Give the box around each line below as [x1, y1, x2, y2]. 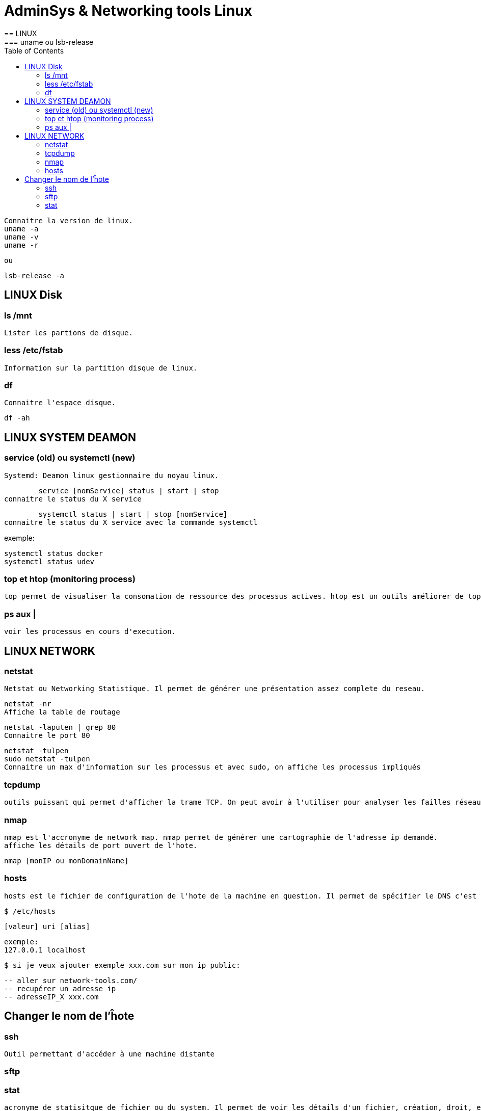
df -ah [4, 414, 30, 422]
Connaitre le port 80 [4, 731, 90, 740]
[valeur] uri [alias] [4, 922, 90, 931]
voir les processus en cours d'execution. [4, 627, 176, 636]
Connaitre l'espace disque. [4, 399, 116, 407]
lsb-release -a [4, 271, 65, 280]
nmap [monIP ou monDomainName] [4, 856, 129, 865]
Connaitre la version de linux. [4, 216, 133, 225]
